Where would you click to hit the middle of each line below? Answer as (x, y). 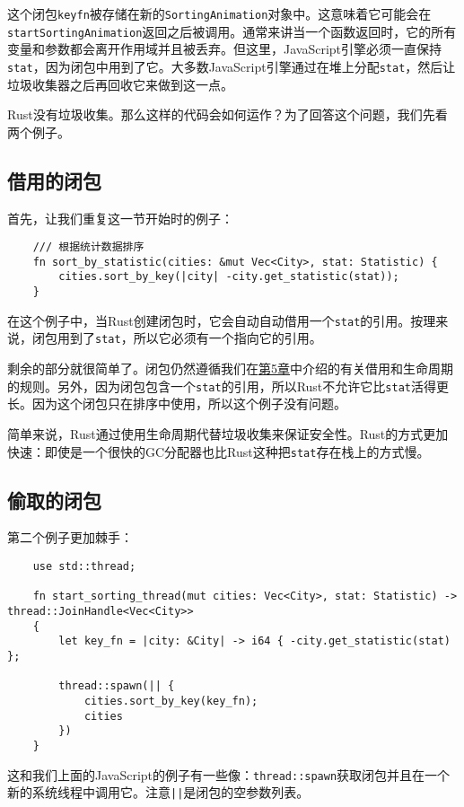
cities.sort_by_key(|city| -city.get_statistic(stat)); (229, 277)
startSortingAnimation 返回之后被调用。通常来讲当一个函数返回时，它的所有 (232, 31)
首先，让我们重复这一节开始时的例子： (120, 218)
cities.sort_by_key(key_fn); (171, 701)
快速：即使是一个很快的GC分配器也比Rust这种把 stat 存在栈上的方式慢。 (219, 451)
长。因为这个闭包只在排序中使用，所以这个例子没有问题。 (177, 403)
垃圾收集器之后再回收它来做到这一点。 (120, 84)
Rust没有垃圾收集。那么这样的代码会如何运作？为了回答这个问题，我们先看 (228, 114)
